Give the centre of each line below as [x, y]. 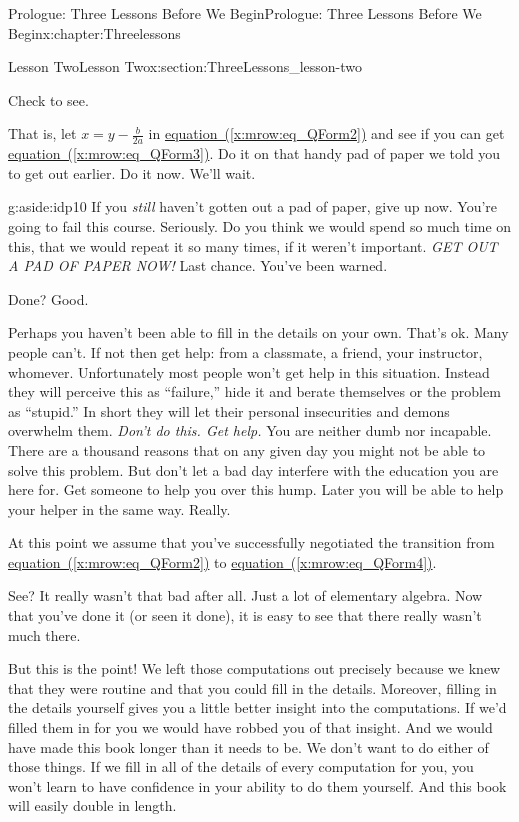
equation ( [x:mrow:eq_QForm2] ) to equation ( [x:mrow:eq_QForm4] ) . [222, 561]
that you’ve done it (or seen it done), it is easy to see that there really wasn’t [245, 615]
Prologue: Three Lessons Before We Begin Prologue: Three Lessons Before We [245, 13]
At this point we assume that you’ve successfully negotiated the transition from [251, 542]
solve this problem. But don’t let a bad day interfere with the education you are [253, 469]
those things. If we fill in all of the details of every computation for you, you [241, 766]
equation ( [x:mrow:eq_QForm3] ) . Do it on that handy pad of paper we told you [254, 153]
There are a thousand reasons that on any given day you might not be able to [247, 449]
